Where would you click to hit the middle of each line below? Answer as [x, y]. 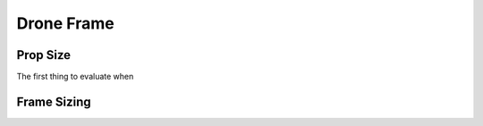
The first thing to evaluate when [75, 77]
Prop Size [44, 55]
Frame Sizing [54, 101]
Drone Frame [66, 23]
